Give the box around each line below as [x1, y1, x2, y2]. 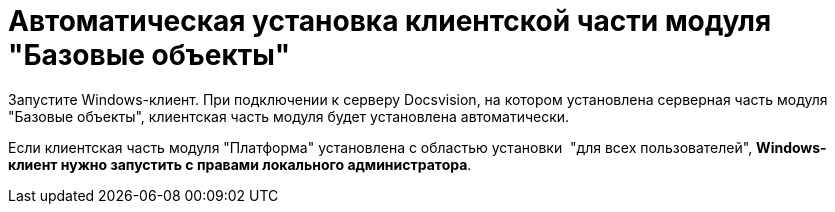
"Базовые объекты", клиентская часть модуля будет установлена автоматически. [8, 107, 570, 125]
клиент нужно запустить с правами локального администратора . [8, 155, 472, 173]
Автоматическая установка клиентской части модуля [8, 4, 772, 38]
